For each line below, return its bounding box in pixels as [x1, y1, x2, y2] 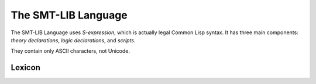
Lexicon [11, 63, 41, 72]
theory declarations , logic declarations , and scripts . [11, 36, 136, 43]
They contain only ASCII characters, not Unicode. [11, 48, 130, 54]
